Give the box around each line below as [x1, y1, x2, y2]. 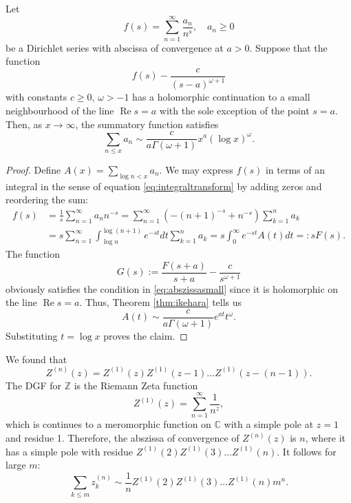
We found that [6, 351, 67, 366]
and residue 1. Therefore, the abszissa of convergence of [6, 431, 240, 445]
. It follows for [277, 444, 337, 458]
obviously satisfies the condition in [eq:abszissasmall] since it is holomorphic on [6, 281, 339, 296]
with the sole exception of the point [159, 103, 310, 117]
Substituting [6, 329, 58, 343]
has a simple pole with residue [6, 444, 133, 458]
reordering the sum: [6, 192, 88, 207]
